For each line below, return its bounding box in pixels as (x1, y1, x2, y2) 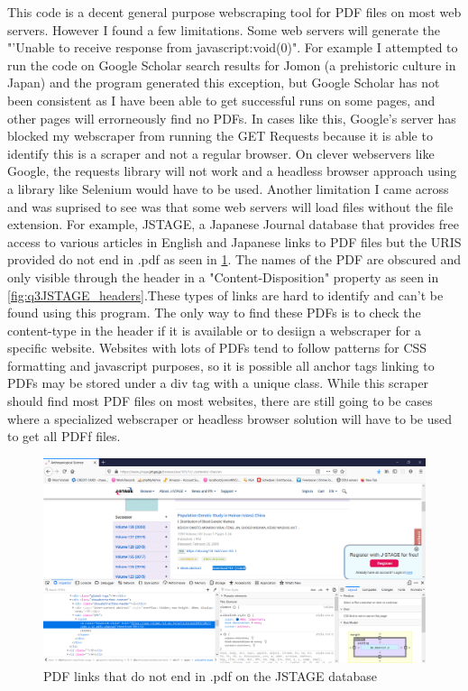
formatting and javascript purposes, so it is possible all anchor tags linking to (7, 355, 435, 374)
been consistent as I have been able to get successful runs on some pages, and (7, 90, 436, 109)
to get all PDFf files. (7, 427, 121, 446)
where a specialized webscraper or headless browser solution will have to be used (7, 409, 453, 428)
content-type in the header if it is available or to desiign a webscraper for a (7, 320, 421, 339)
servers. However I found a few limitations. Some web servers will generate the (7, 20, 441, 39)
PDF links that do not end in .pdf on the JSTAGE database (43, 666, 377, 685)
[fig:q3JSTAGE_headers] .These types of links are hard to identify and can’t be (7, 285, 444, 304)
